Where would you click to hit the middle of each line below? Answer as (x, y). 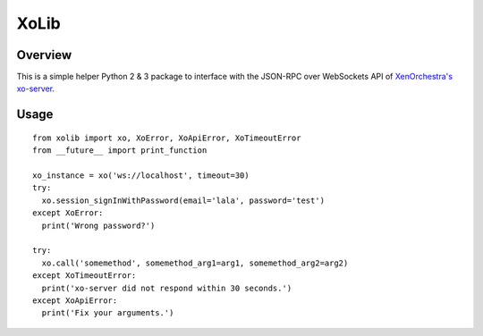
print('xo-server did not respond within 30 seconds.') (167, 288)
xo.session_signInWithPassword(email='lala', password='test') (183, 200)
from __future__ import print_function (120, 151)
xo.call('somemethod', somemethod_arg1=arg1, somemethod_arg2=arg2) (195, 263)
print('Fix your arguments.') (108, 313)
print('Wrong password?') (98, 225)
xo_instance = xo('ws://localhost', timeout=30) (141, 176)
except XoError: (68, 213)
